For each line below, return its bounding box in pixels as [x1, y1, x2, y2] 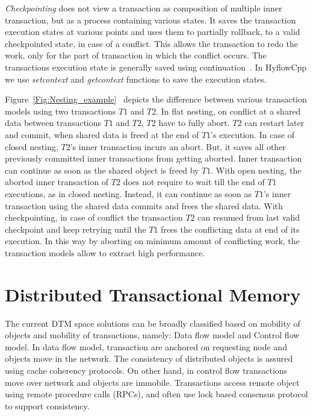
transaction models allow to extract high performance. [5, 246, 205, 259]
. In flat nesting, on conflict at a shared [156, 104, 301, 117]
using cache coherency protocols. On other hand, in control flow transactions [5, 364, 288, 376]
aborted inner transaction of [5, 175, 109, 188]
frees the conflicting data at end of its [161, 222, 300, 235]
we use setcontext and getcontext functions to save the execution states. [5, 72, 267, 85]
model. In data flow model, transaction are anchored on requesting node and [5, 340, 287, 353]
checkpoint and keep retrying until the [5, 222, 146, 235]
